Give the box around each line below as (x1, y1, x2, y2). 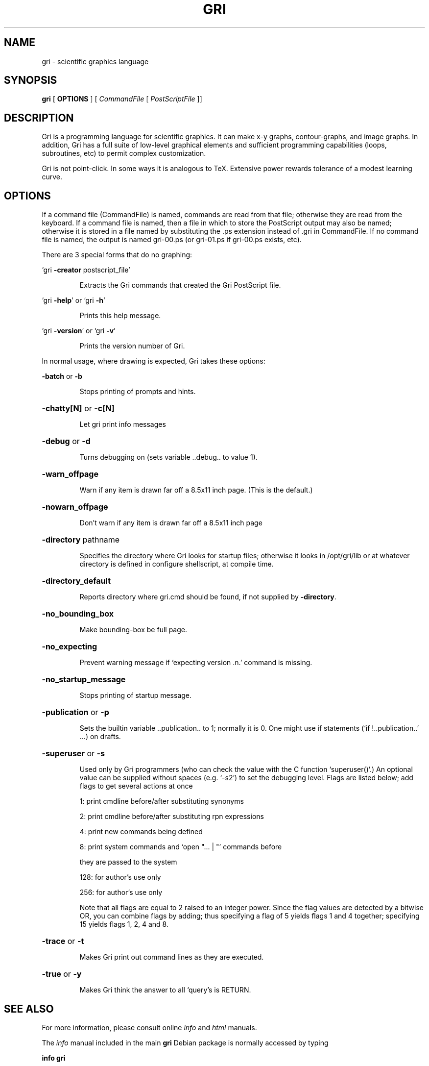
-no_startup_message (42, 674, 126, 685)
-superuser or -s (42, 748, 105, 759)
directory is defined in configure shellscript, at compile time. (79, 560, 274, 569)
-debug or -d (42, 436, 91, 446)
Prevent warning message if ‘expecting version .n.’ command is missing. (79, 658, 312, 667)
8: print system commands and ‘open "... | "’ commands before (79, 843, 282, 851)
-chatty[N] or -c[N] (42, 403, 115, 414)
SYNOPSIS (4, 74, 57, 87)
